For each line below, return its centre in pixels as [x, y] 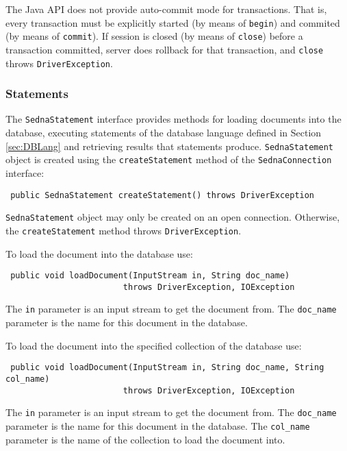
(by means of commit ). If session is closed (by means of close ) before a [154, 36]
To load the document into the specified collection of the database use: [154, 345]
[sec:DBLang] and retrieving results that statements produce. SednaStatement [169, 146]
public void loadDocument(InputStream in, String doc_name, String [167, 368]
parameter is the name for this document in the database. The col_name [158, 425]
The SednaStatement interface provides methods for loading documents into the [173, 119]
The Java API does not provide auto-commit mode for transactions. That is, [166, 9]
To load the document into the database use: [99, 253]
